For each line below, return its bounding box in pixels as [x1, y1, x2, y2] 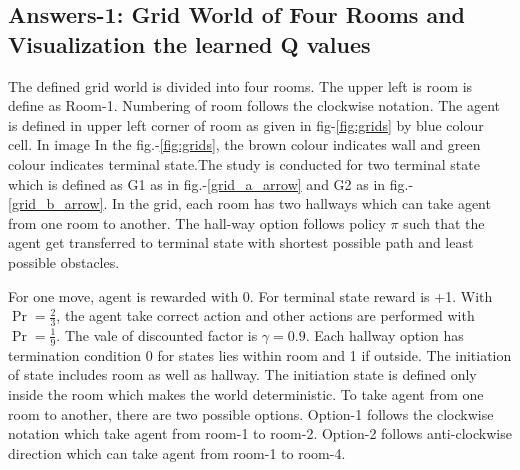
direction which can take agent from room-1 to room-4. [8, 442, 346, 463]
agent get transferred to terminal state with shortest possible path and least [8, 232, 474, 253]
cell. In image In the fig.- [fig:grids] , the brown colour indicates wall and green [8, 134, 481, 155]
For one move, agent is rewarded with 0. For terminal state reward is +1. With [8, 285, 493, 306]
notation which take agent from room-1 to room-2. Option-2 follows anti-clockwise [8, 423, 512, 444]
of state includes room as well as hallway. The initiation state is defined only [8, 364, 477, 385]
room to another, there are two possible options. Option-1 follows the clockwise [8, 403, 494, 424]
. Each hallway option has [305, 324, 464, 345]
